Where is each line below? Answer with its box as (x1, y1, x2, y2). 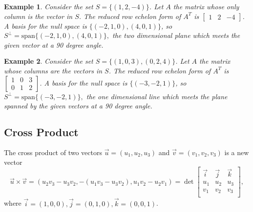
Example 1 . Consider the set (4, 1, 93, 11)
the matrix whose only (173, 1, 239, 11)
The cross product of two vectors (4, 147, 102, 157)
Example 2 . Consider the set (4, 56, 93, 66)
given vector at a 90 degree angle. (4, 39, 104, 50)
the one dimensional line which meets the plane (86, 91, 228, 101)
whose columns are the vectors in (4, 65, 103, 75)
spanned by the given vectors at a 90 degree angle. (4, 101, 152, 111)
